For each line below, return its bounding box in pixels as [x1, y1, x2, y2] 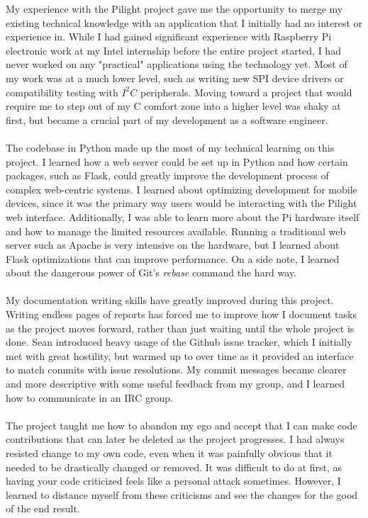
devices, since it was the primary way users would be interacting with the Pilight [6, 196, 357, 210]
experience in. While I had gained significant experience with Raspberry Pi [6, 29, 332, 44]
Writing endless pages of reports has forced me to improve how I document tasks [6, 307, 357, 322]
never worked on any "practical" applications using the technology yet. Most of [6, 57, 347, 72]
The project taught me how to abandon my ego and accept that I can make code [6, 417, 357, 432]
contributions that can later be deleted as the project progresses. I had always [6, 432, 345, 446]
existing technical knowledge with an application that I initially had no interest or [6, 15, 363, 30]
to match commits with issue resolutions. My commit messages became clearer [6, 362, 347, 377]
